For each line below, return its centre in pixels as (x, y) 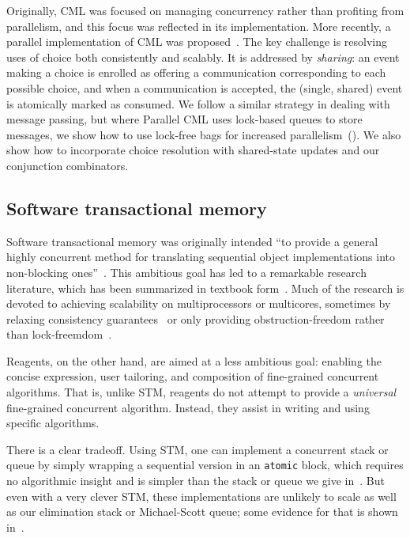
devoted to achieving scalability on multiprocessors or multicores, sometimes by (199, 303)
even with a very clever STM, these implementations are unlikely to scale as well (201, 496)
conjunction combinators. (68, 165)
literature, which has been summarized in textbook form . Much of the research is (205, 288)
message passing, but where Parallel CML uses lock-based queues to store (184, 119)
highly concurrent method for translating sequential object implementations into (201, 257)
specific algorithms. (53, 423)
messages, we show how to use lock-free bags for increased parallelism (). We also (204, 134)
